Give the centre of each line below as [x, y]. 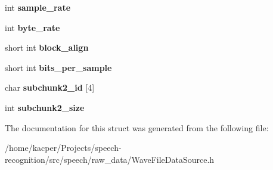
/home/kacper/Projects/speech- [63, 148]
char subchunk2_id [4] [50, 87]
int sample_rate [38, 7]
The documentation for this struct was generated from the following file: [137, 127]
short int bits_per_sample [58, 67]
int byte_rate [32, 27]
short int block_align [47, 47]
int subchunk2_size [45, 107]
